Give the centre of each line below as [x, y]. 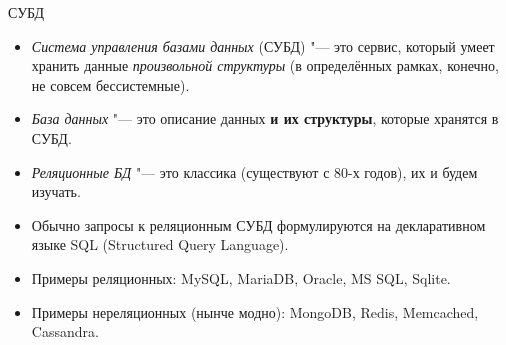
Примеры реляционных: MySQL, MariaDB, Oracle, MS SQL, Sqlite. [241, 277]
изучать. [56, 191]
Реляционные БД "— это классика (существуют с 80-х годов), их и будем [254, 171]
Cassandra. [65, 331]
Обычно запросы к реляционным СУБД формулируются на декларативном [258, 224]
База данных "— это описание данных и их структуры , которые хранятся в [265, 118]
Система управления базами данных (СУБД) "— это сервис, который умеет [263, 45]
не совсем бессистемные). [110, 84]
